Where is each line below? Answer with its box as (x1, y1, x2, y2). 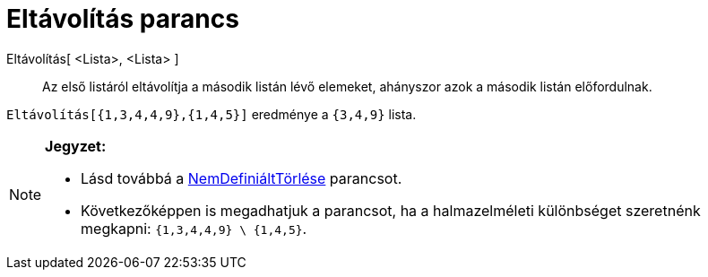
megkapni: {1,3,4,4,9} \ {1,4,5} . (81, 219, 307, 238)
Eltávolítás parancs (6, 4, 239, 34)
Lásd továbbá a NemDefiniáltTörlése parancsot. (81, 169, 402, 187)
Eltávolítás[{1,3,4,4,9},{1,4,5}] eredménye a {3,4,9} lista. (6, 106, 417, 122)
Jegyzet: (45, 136, 107, 155)
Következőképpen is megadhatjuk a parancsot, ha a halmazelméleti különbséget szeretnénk (81, 201, 701, 220)
